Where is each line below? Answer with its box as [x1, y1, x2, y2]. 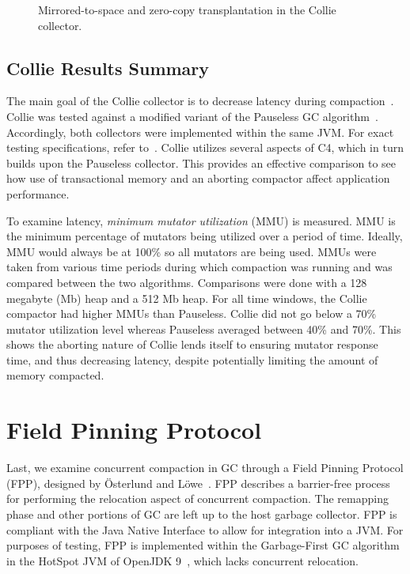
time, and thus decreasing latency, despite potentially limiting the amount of [6, 351, 378, 368]
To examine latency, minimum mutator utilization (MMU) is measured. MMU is [6, 212, 396, 228]
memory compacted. [6, 367, 104, 383]
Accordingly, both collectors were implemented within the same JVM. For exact [6, 123, 394, 140]
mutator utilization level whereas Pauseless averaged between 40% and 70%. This [6, 320, 401, 337]
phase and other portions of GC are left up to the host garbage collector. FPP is [6, 505, 397, 522]
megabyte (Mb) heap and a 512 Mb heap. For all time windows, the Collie [6, 289, 367, 306]
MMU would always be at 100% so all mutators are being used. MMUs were [6, 243, 377, 259]
